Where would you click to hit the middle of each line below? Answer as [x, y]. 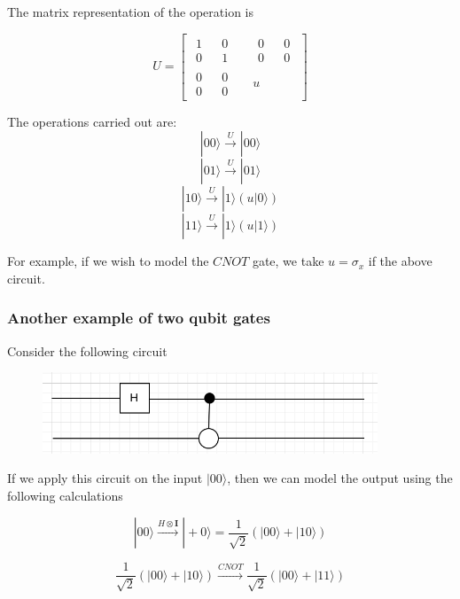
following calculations [65, 495]
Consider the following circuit [87, 350]
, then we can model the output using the [340, 478]
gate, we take [288, 261]
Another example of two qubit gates [139, 318]
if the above [400, 261]
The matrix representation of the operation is [130, 12]
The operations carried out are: [92, 121]
